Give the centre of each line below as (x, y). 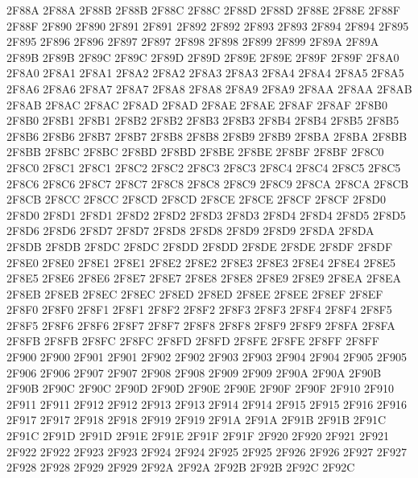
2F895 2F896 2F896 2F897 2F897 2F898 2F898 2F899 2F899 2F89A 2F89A (193, 41)
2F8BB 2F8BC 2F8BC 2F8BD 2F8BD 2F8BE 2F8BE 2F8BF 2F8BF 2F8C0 (195, 152)
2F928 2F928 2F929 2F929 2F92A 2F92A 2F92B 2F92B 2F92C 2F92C (181, 467)
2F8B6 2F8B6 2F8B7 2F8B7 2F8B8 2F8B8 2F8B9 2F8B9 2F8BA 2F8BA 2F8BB (207, 136)
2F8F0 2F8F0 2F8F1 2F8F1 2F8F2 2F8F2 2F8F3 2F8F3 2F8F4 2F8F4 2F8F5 (199, 309)
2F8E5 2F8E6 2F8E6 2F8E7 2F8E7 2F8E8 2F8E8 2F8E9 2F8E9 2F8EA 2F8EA (204, 278)
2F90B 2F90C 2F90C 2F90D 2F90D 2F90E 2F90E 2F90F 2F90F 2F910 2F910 (201, 388)
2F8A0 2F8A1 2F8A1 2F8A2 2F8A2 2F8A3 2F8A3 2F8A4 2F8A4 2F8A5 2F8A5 (205, 73)
